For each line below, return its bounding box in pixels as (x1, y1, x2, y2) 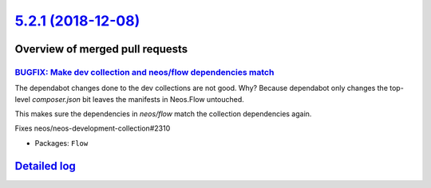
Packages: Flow (34, 138, 89, 147)
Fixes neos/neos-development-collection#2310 (14, 123, 171, 133)
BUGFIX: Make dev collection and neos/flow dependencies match (14, 66, 275, 77)
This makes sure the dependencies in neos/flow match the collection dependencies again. (14, 109, 312, 119)
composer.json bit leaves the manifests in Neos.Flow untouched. (32, 94, 245, 104)
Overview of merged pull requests (14, 42, 188, 56)
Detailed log (14, 159, 76, 173)
